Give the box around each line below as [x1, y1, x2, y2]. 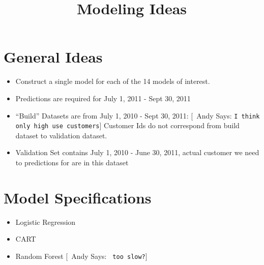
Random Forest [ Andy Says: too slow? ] [15, 250, 148, 261]
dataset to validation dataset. [15, 130, 107, 140]
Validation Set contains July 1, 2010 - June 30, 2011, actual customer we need [15, 147, 259, 158]
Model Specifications [4, 187, 152, 208]
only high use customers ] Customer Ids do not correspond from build [15, 120, 240, 131]
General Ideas [4, 46, 103, 67]
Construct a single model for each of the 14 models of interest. [15, 76, 210, 86]
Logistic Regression [15, 216, 76, 227]
